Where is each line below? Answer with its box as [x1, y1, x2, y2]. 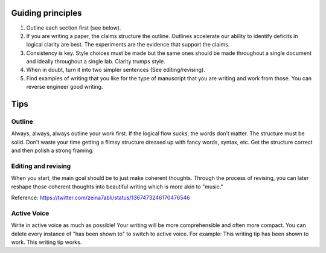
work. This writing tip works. [11, 239, 82, 246]
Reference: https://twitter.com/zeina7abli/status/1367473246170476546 [11, 194, 190, 202]
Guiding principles [11, 8, 82, 18]
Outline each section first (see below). [26, 24, 121, 31]
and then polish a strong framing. [11, 147, 94, 154]
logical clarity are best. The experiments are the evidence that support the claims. [26, 41, 230, 48]
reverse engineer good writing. [26, 83, 103, 91]
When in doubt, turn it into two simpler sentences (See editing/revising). [26, 66, 205, 74]
